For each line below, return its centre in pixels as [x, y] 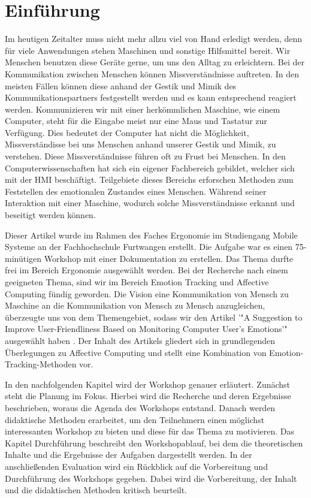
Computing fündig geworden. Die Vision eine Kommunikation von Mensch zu [147, 293]
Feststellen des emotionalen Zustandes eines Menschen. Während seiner [136, 191]
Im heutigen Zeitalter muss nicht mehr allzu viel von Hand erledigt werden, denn [154, 39]
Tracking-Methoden [41, 364]
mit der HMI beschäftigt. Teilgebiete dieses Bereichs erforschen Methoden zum [149, 179]
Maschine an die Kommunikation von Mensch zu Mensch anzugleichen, [135, 305]
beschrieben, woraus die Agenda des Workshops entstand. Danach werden [140, 407]
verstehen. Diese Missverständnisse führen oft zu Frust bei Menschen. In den [145, 156]
